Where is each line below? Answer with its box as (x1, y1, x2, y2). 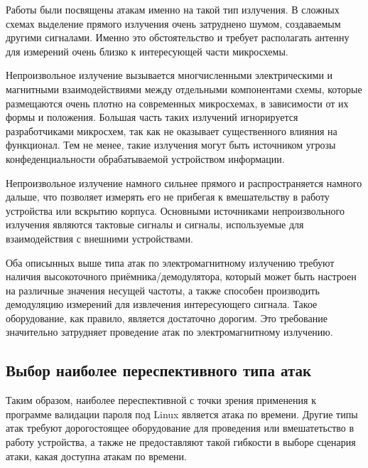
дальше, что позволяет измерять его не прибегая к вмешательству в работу (6, 189, 330, 204)
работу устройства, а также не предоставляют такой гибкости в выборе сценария (6, 435, 356, 450)
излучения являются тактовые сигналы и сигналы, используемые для (6, 217, 304, 232)
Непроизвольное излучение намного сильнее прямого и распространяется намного (6, 175, 362, 190)
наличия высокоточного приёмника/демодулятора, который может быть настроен (6, 269, 357, 284)
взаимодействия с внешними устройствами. (6, 230, 193, 245)
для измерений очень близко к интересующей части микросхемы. (6, 43, 288, 58)
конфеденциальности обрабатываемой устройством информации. (6, 151, 285, 166)
